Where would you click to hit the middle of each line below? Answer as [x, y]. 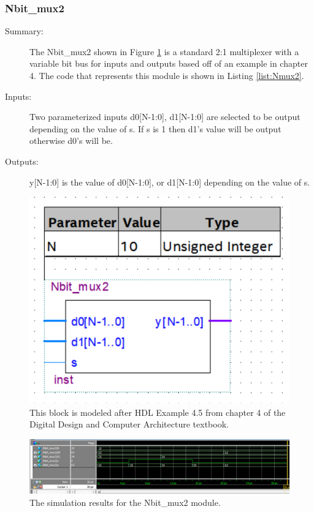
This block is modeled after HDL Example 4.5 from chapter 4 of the [158, 412]
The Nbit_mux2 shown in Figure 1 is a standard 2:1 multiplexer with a [164, 51]
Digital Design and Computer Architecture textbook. [129, 424]
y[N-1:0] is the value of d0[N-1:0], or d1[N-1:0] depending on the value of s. [170, 182]
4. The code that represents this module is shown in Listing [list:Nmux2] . [167, 75]
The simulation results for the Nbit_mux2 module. [125, 502]
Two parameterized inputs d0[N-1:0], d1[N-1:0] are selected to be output [165, 117]
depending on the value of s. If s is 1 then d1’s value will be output [155, 128]
